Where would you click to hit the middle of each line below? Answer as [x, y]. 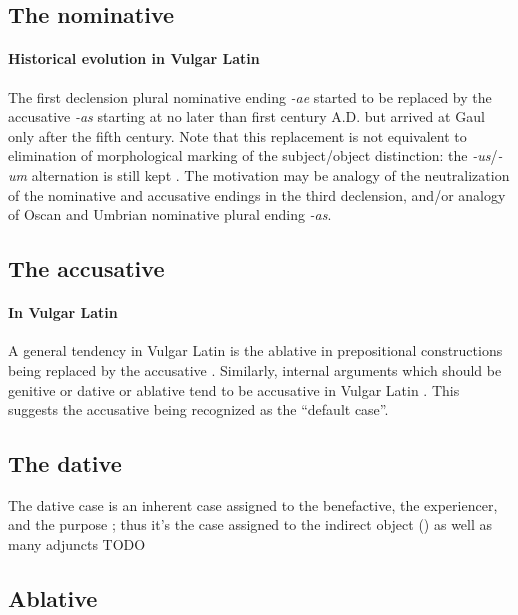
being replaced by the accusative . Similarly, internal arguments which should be [255, 369]
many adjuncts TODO [77, 544]
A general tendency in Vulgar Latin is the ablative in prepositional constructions [255, 350]
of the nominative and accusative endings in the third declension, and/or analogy [257, 194]
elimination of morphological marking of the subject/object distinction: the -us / [253, 155]
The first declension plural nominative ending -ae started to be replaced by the [250, 96]
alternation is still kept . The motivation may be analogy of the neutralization [270, 174]
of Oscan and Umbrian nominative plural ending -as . [170, 214]
